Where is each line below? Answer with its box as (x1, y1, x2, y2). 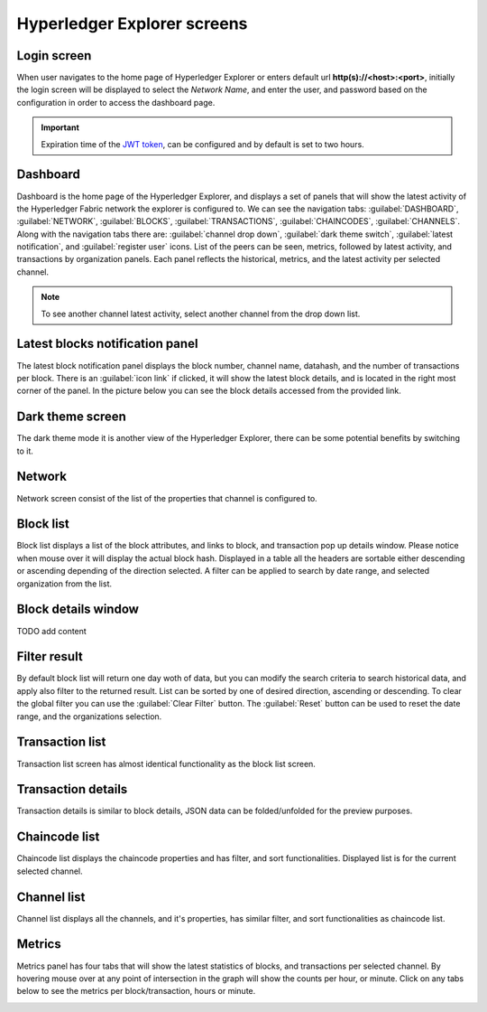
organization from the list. (16, 578, 113, 589)
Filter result (16, 649, 83, 664)
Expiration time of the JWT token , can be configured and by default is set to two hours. (41, 138, 364, 149)
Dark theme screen (16, 409, 126, 425)
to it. (16, 445, 33, 456)
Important (41, 122, 80, 133)
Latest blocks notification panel (16, 336, 198, 351)
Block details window (16, 602, 140, 617)
